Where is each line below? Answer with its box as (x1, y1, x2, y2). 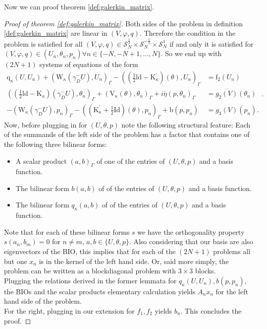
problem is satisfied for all (4, 38, 83, 49)
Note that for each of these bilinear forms (4, 226, 130, 237)
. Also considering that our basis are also (129, 236, 253, 247)
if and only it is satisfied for (169, 38, 254, 49)
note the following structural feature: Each (121, 119, 251, 130)
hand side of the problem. (4, 296, 82, 306)
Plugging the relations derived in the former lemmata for (4, 275, 177, 285)
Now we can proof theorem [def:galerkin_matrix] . (4, 1, 155, 11)
